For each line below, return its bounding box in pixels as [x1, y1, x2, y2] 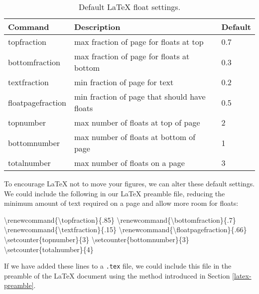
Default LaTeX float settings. [78, 1, 181, 12]
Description [74, 21, 121, 32]
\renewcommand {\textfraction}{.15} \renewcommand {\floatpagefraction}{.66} [4, 224, 247, 235]
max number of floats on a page [74, 157, 185, 168]
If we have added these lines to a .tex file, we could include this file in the [4, 261, 232, 271]
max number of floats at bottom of [74, 131, 196, 143]
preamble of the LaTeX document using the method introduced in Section [4, 270, 230, 281]
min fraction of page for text [74, 76, 174, 88]
